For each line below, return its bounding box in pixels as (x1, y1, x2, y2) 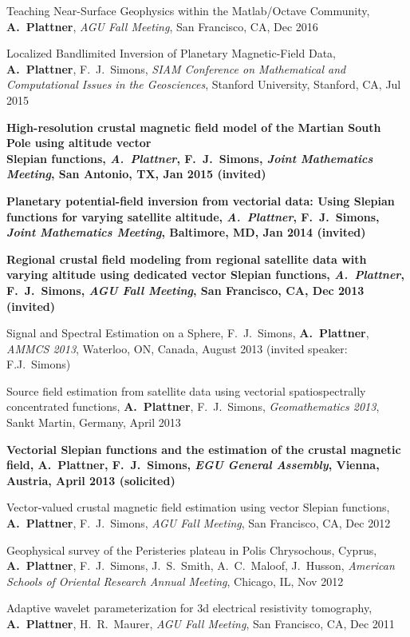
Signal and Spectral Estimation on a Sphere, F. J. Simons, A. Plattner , (6, 324, 369, 341)
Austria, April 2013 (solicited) (6, 472, 175, 488)
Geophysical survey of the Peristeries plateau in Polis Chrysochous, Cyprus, (6, 541, 377, 558)
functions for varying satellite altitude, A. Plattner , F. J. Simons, (6, 208, 380, 225)
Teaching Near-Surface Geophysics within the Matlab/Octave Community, (6, 2, 370, 18)
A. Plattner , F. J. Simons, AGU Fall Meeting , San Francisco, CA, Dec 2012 (6, 515, 391, 531)
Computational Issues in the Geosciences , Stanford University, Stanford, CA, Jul (6, 76, 401, 93)
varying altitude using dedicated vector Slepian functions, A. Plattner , (6, 266, 404, 283)
